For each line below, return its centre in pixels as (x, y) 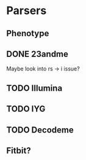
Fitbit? (19, 150)
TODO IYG (26, 109)
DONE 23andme (38, 54)
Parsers (27, 11)
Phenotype (28, 33)
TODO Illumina (34, 88)
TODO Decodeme (40, 130)
